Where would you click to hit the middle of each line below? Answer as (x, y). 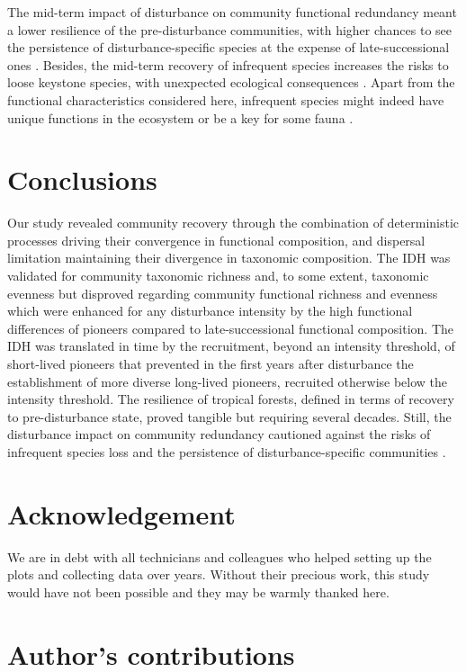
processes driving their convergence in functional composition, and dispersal (216, 240)
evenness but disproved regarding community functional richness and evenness (223, 293)
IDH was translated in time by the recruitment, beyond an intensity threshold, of (231, 346)
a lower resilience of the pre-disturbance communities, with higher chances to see (230, 29)
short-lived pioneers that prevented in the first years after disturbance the (211, 364)
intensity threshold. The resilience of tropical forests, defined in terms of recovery (231, 399)
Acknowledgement (121, 513)
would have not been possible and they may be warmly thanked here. (198, 591)
